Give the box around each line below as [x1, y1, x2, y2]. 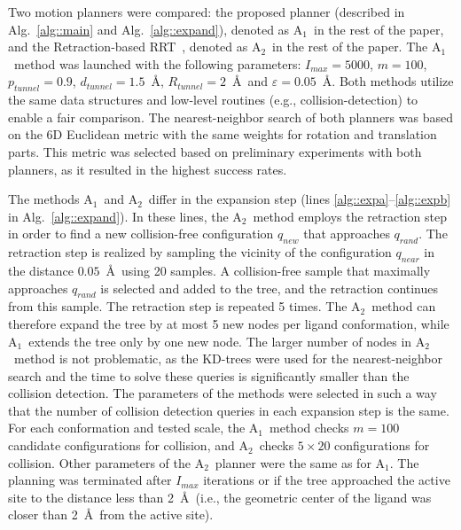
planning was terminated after [8, 471, 172, 489]
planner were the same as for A [215, 453, 386, 472]
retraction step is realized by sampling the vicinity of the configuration [8, 243, 392, 261]
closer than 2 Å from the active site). [8, 505, 214, 524]
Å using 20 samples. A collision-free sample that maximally [105, 261, 431, 279]
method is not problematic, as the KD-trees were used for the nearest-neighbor [13, 349, 442, 368]
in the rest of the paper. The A [272, 37, 441, 56]
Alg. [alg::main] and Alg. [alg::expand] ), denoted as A [8, 19, 303, 38]
